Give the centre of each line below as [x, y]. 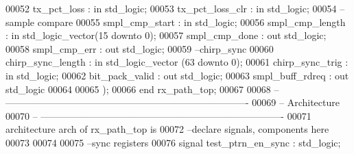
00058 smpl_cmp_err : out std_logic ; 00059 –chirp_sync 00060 [140, 48]
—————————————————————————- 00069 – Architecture [173, 102]
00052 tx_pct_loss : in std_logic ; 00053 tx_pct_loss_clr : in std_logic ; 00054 [171, 8]
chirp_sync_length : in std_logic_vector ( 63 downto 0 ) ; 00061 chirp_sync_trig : [177, 62]
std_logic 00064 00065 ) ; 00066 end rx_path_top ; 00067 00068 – [142, 89]
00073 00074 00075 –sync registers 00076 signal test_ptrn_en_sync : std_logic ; [173, 142]
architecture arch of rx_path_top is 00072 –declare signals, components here [167, 129]
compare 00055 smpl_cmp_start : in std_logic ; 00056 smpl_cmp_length [191, 22]
